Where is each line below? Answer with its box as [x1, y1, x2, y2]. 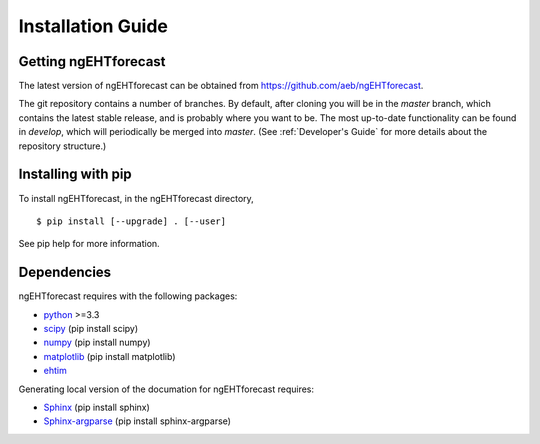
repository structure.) [18, 140, 107, 152]
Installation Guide [18, 15, 169, 37]
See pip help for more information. [18, 238, 160, 250]
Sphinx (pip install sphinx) [43, 401, 150, 413]
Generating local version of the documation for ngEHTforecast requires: [18, 383, 315, 395]
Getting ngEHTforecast [18, 53, 166, 70]
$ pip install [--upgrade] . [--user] [36, 215, 227, 227]
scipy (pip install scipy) [43, 323, 139, 334]
